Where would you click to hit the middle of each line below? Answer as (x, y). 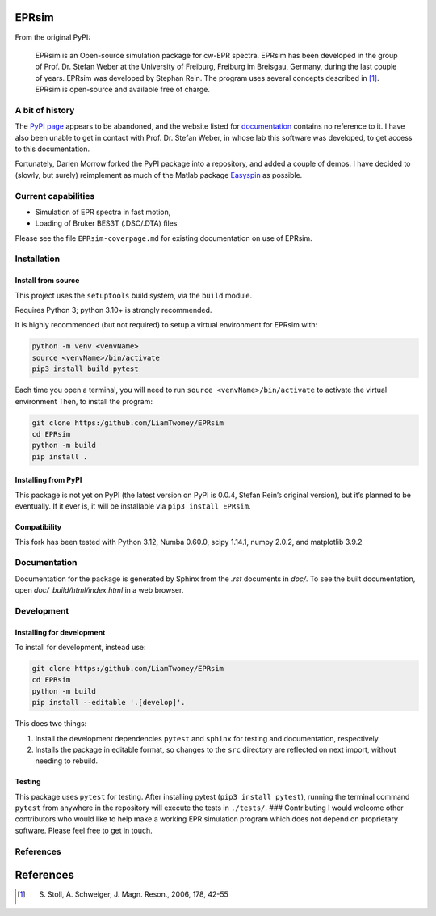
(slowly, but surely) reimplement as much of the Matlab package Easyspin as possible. (159, 175)
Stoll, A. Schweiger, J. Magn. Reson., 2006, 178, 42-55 (138, 894)
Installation (38, 259)
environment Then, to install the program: (84, 401)
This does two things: (51, 724)
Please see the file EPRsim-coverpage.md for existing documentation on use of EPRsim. (163, 238)
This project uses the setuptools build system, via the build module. (134, 295)
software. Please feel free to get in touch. (84, 830)
